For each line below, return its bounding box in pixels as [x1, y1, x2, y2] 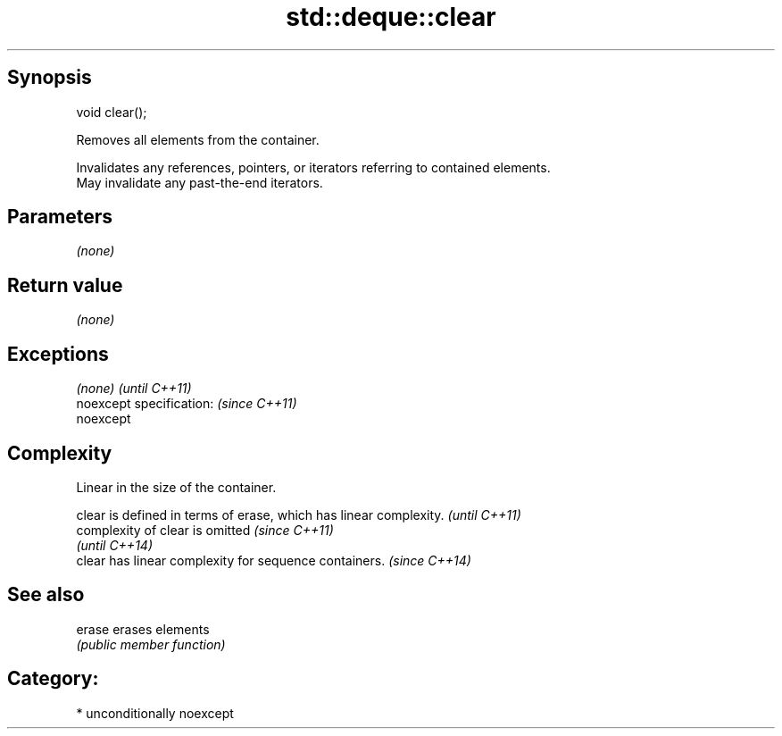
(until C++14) [76, 537, 153, 553]
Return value [7, 273, 123, 297]
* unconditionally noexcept [76, 705, 234, 721]
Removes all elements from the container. [76, 131, 320, 147]
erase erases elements [76, 621, 210, 637]
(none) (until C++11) [76, 381, 192, 397]
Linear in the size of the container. [76, 479, 277, 495]
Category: [7, 667, 99, 690]
